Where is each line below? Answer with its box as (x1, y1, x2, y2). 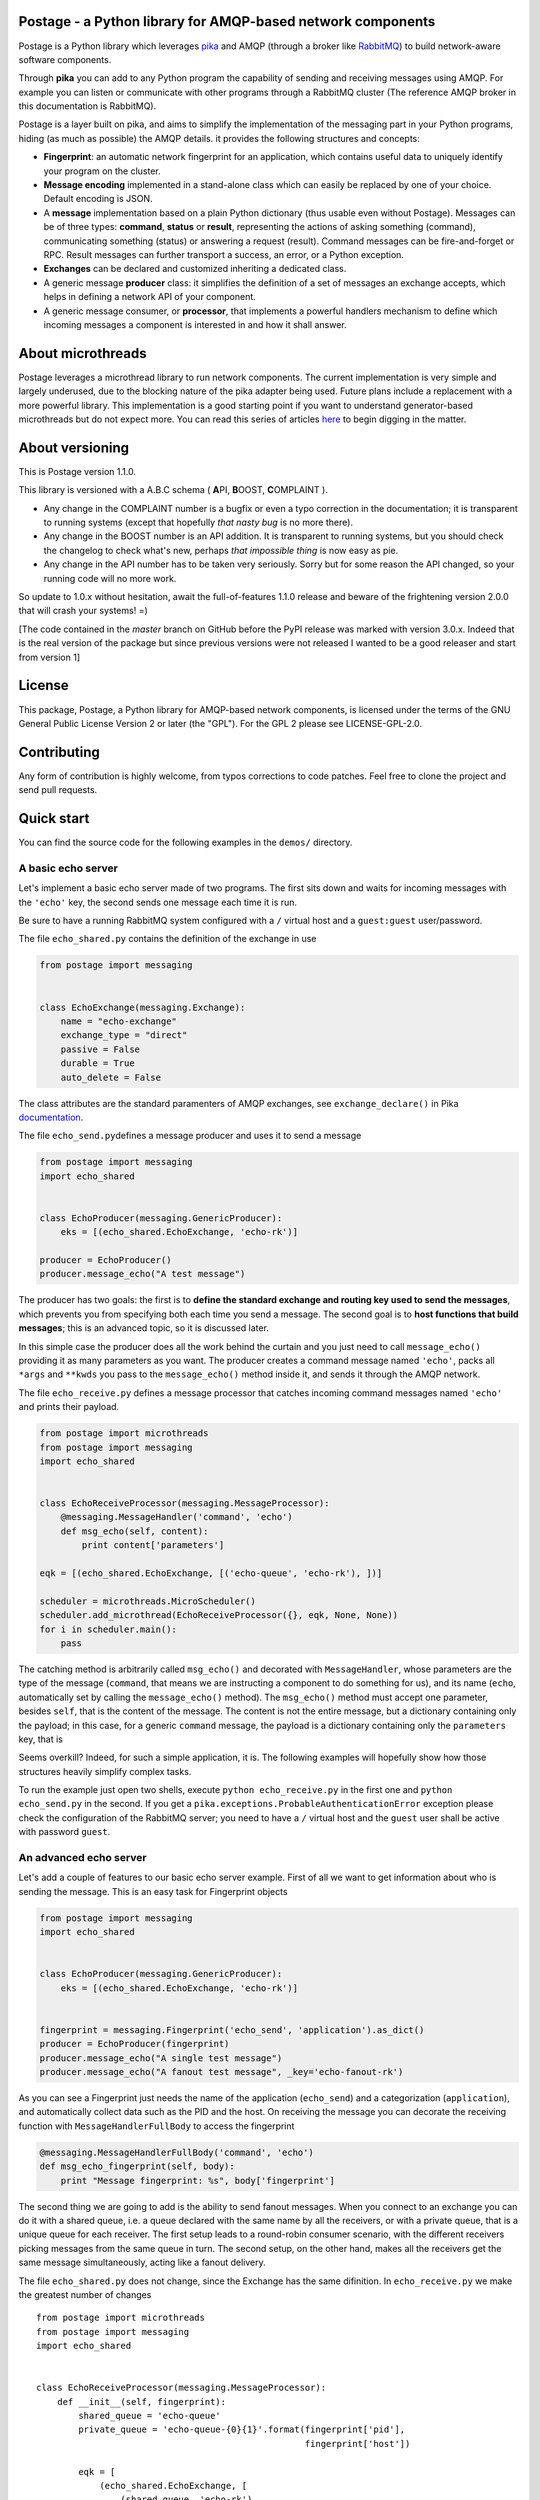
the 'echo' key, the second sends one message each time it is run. (18, 896, 298, 908)
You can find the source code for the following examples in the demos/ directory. (18, 836, 353, 849)
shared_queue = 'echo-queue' (78, 2410, 222, 2422)
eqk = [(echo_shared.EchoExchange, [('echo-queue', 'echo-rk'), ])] (39, 1568, 383, 1579)
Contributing (18, 743, 100, 760)
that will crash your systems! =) (18, 605, 149, 617)
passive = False (60, 1043, 140, 1055)
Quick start (18, 810, 90, 827)
